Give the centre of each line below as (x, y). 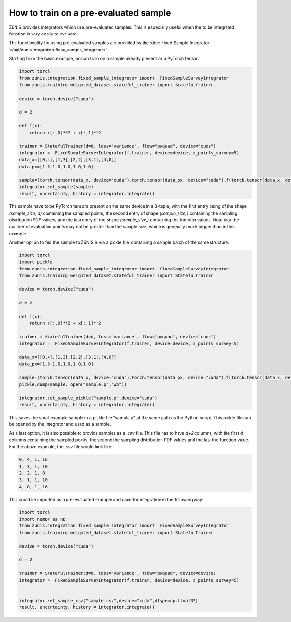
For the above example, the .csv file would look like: (61, 447)
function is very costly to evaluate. (43, 34)
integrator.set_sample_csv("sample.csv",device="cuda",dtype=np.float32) (109, 600)
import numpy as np (42, 519)
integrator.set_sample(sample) (57, 187)
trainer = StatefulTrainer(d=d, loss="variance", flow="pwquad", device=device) (118, 573)
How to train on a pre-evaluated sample (90, 13)
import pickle (36, 262)
